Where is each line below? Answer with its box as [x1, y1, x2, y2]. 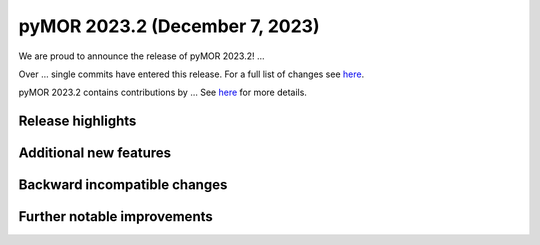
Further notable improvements [18, 208, 214, 225]
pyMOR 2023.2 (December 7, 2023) [18, 15, 320, 37]
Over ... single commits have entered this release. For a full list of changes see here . [18, 68, 365, 80]
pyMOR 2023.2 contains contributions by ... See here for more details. [18, 86, 307, 99]
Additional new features [18, 145, 172, 162]
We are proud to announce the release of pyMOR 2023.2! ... [18, 50, 265, 62]
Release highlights [18, 113, 137, 130]
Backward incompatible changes [18, 176, 228, 194]
